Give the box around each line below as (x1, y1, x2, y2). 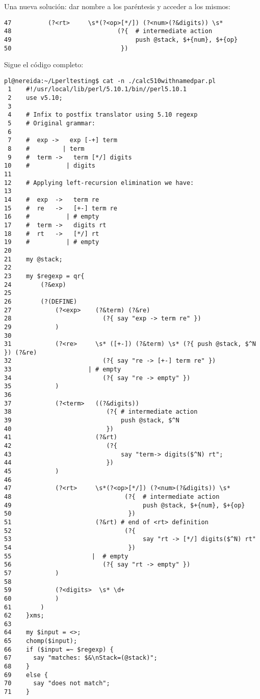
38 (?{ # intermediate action (4, 408, 198, 416)
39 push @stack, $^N (4, 417, 179, 424)
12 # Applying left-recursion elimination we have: (4, 179, 194, 186)
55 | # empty (4, 552, 128, 560)
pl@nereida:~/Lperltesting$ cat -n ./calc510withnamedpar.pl (4, 77, 216, 85)
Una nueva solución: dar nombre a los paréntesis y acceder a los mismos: (4, 1, 230, 11)
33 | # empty (4, 366, 121, 373)
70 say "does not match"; (4, 680, 110, 687)
